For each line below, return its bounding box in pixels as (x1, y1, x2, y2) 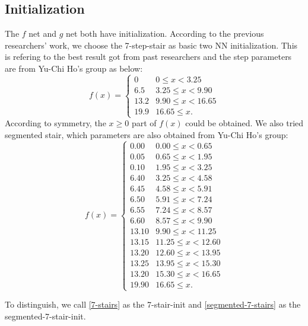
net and (28, 27, 56, 40)
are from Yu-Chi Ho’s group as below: (5, 62, 143, 74)
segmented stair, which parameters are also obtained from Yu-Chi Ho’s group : (5, 128, 288, 140)
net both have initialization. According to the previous (66, 27, 264, 40)
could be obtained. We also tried (185, 117, 304, 129)
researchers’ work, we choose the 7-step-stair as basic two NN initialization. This (5, 39, 298, 51)
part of (131, 117, 157, 129)
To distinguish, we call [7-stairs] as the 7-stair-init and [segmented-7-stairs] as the (5, 298, 301, 311)
